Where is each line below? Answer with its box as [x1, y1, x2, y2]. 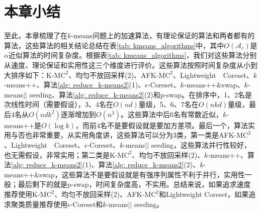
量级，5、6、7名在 [138, 99, 199, 110]
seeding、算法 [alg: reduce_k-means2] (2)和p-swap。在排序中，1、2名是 [29, 89, 252, 99]
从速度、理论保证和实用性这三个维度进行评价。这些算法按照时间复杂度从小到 [4, 59, 257, 70]
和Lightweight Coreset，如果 [158, 189, 249, 199]
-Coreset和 [70, 198, 103, 209]
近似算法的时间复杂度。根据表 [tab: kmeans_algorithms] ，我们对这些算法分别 [8, 50, 257, 60]
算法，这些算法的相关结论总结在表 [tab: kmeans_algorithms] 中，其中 [4, 40, 224, 50]
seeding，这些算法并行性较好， [151, 140, 251, 150]
